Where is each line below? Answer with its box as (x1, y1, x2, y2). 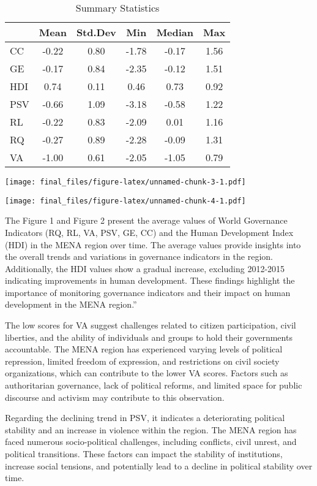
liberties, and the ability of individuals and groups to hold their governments (5, 330, 293, 343)
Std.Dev (76, 25, 116, 39)
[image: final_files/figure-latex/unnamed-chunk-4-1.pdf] (5, 196, 246, 205)
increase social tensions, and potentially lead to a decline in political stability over (5, 459, 313, 472)
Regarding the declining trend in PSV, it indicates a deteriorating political (5, 411, 285, 424)
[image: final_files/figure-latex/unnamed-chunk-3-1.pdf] (5, 178, 246, 186)
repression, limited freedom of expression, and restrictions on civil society (5, 354, 280, 367)
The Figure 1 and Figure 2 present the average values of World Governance (5, 214, 288, 227)
